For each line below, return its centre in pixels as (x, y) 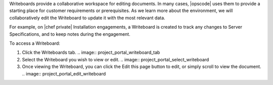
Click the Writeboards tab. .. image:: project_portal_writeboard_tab (91, 52)
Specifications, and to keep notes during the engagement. (70, 34)
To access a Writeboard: (35, 43)
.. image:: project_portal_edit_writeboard (64, 73)
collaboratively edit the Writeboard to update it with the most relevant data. (87, 18)
